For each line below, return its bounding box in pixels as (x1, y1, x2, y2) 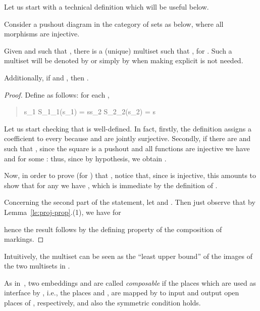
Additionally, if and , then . (4, 72, 89, 82)
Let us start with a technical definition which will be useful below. (4, 2, 209, 12)
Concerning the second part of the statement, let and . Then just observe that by (4, 197, 255, 207)
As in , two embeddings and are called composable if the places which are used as (4, 277, 256, 288)
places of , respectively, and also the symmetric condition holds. (4, 297, 201, 308)
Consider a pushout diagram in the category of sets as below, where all (4, 18, 224, 29)
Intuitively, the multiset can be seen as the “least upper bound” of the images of (4, 250, 252, 261)
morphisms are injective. (4, 28, 80, 39)
